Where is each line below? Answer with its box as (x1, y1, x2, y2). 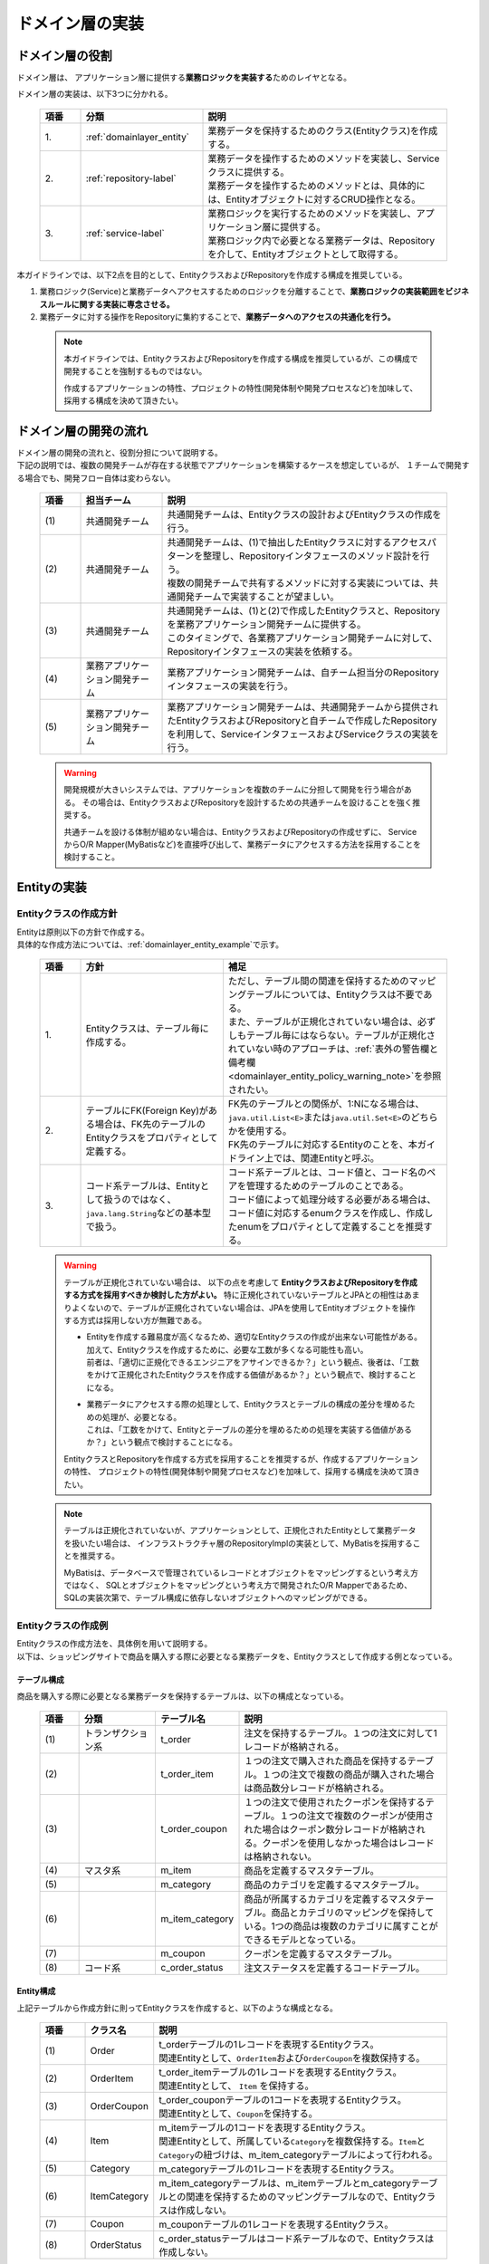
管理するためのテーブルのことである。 (245, 1180, 409, 1193)
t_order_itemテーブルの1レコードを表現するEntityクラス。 (158, 2066, 402, 2078)
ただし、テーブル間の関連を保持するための (227, 974, 409, 987)
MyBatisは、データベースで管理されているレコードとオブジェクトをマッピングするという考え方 (63, 1567, 418, 1578)
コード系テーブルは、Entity (85, 1180, 201, 1193)
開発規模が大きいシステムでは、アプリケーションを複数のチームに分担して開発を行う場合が (63, 784, 405, 795)
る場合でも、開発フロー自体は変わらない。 (16, 472, 176, 484)
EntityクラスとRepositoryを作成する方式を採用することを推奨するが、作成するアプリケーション (63, 1453, 418, 1464)
